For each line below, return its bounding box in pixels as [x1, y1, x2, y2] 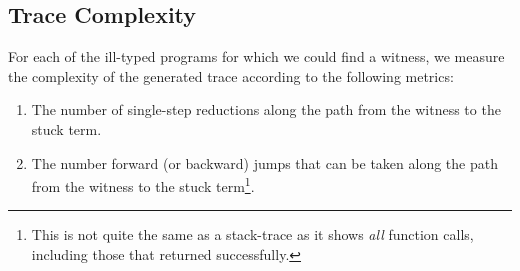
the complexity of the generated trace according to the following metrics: [8, 65, 454, 86]
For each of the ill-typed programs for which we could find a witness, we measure [8, 46, 505, 67]
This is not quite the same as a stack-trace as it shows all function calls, [31, 224, 474, 245]
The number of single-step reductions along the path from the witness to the [31, 99, 501, 120]
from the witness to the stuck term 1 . [31, 173, 255, 196]
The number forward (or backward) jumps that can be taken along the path [31, 152, 498, 173]
